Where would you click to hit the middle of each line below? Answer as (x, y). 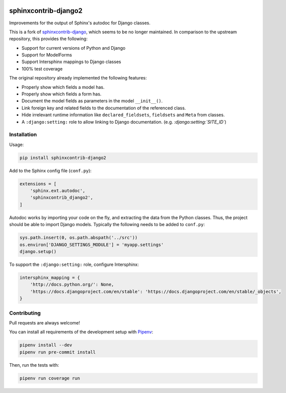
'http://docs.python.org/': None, (72, 285)
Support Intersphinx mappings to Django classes (71, 62)
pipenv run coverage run (50, 378)
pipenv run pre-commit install (58, 352)
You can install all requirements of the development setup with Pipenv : (81, 332)
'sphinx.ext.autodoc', (58, 191)
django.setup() (38, 252)
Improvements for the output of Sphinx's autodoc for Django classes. (80, 23)
